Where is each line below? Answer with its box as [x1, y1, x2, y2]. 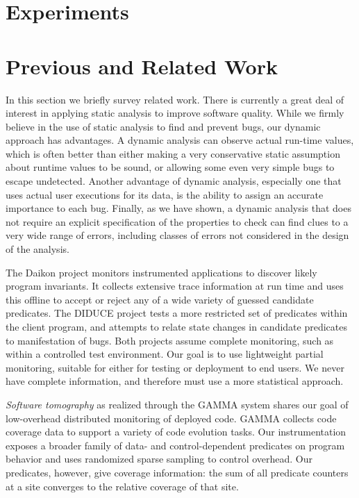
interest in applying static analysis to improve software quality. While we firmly [6, 106, 344, 120]
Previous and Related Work [6, 51, 278, 80]
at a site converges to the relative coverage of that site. [6, 479, 239, 493]
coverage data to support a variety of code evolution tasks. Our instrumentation [6, 424, 347, 439]
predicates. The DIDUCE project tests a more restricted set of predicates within [6, 306, 348, 320]
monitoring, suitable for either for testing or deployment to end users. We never [6, 360, 344, 374]
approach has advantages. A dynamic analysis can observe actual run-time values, [6, 133, 354, 147]
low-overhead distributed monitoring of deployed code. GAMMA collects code [6, 410, 337, 425]
